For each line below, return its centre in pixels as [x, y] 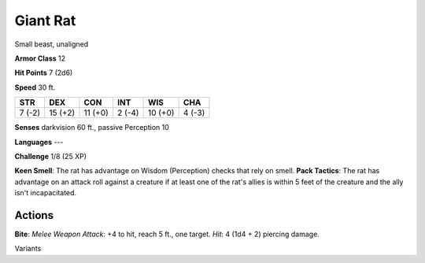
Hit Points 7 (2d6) [44, 73]
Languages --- [39, 142]
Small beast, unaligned [52, 44]
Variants [28, 249]
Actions [34, 215]
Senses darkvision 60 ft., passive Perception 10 [92, 128]
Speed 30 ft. [35, 87]
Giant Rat [45, 20]
